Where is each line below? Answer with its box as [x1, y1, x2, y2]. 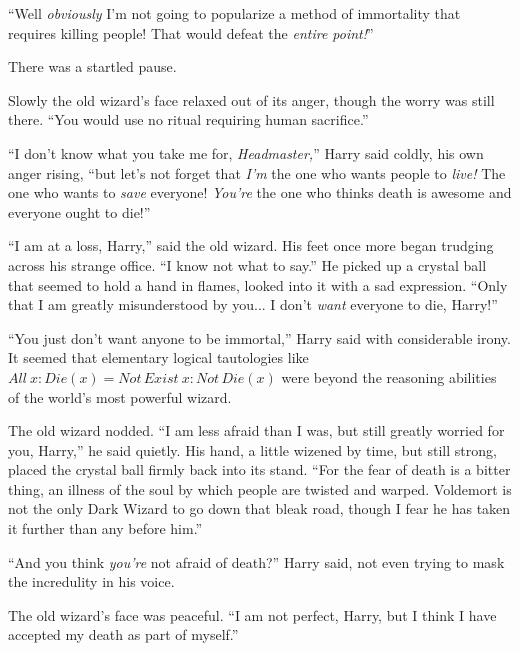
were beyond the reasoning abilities [281, 366, 497, 387]
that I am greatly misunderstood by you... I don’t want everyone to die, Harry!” [8, 294, 498, 315]
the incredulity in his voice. [8, 571, 175, 592]
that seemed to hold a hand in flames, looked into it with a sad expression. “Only [8, 274, 508, 295]
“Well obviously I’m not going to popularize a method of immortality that [8, 3, 461, 23]
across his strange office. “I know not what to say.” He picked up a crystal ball [8, 254, 487, 275]
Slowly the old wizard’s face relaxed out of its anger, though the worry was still [8, 89, 495, 110]
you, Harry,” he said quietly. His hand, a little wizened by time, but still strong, [8, 439, 497, 460]
